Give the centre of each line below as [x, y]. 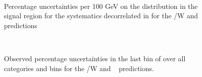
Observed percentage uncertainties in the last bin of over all [95, 58]
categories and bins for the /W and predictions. [79, 68]
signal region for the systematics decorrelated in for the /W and [101, 16]
